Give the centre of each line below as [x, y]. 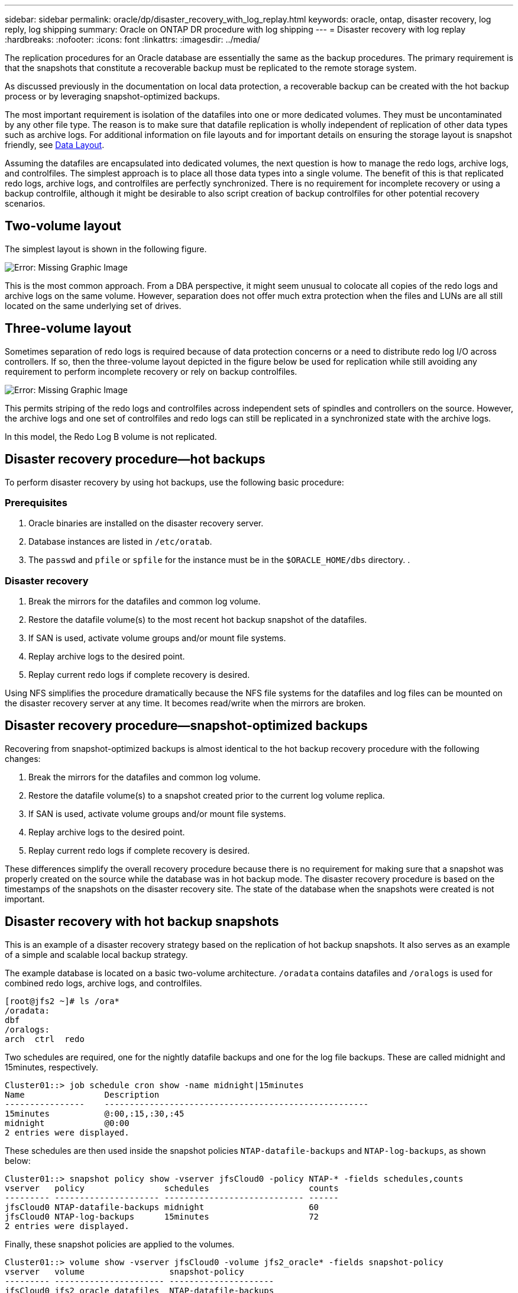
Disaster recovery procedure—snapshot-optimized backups [186, 726]
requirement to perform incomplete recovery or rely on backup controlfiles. [151, 371]
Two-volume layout [63, 226]
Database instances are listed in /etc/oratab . [120, 542]
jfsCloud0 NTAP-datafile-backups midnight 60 [162, 1207]
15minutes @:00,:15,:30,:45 [95, 1113]
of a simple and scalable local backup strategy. [96, 954]
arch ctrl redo [45, 1039]
